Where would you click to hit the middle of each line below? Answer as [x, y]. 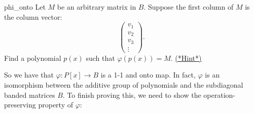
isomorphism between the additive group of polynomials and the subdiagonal [124, 84]
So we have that [29, 75]
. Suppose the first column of [189, 7]
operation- [219, 95]
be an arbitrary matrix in [97, 7]
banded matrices [30, 95]
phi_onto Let [25, 7]
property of [56, 105]
